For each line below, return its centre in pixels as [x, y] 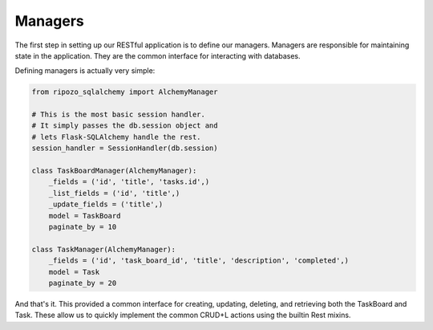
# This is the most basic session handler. [119, 115]
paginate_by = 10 [83, 227]
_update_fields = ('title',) [106, 204]
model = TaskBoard [85, 216]
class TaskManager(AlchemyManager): [104, 249]
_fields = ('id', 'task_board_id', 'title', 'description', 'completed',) [198, 261]
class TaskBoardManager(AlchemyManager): [114, 171]
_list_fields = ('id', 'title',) [114, 193]
